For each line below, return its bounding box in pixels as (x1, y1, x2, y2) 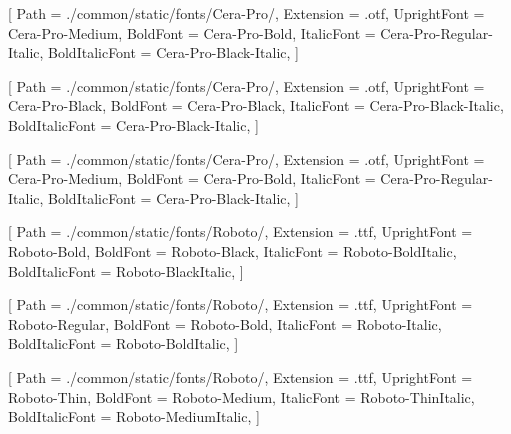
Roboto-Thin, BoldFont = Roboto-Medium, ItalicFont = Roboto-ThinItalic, (8, 386, 475, 407)
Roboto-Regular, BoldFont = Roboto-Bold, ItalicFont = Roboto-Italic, (8, 313, 442, 334)
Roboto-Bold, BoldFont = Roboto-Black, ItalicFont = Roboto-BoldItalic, (8, 240, 457, 261)
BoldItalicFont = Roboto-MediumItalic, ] (8, 406, 260, 427)
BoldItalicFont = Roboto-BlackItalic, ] (8, 260, 244, 281)
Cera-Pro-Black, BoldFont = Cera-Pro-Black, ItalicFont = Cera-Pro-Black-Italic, (8, 95, 504, 116)
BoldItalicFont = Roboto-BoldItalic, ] (8, 333, 239, 354)
